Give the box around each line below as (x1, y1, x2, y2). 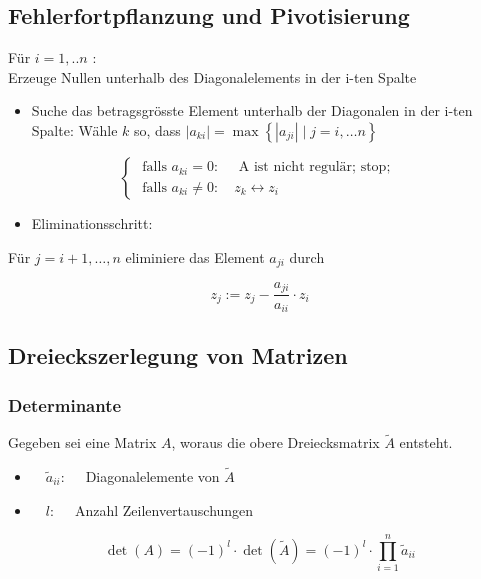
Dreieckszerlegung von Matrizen (8, 340, 348, 371)
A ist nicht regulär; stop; (238, 160, 391, 175)
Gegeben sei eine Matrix (8, 432, 157, 453)
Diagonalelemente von (85, 466, 220, 486)
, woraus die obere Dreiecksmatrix (171, 432, 380, 453)
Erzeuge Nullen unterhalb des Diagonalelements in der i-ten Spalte (8, 66, 417, 87)
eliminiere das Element (125, 246, 265, 267)
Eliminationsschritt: (31, 212, 153, 233)
